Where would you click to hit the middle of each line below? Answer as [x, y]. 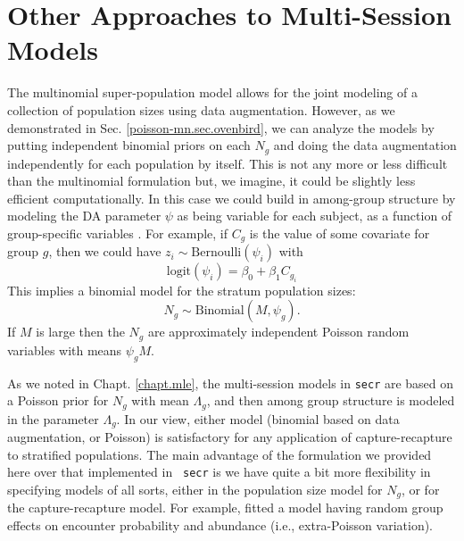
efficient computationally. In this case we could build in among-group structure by [232, 198]
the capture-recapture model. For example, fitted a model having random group [225, 508]
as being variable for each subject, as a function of [315, 216]
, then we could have [105, 251]
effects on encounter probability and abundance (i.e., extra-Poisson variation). [220, 525]
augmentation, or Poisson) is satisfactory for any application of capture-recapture [230, 437]
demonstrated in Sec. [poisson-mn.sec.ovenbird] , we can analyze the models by [221, 127]
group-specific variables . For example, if [118, 233]
